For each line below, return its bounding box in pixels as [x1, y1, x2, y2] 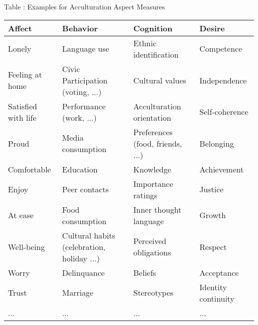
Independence [199, 74, 247, 86]
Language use [62, 43, 109, 55]
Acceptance [199, 266, 239, 278]
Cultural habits [62, 229, 116, 241]
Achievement [199, 163, 244, 175]
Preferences [133, 126, 173, 138]
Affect [8, 22, 32, 34]
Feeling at [8, 69, 42, 81]
